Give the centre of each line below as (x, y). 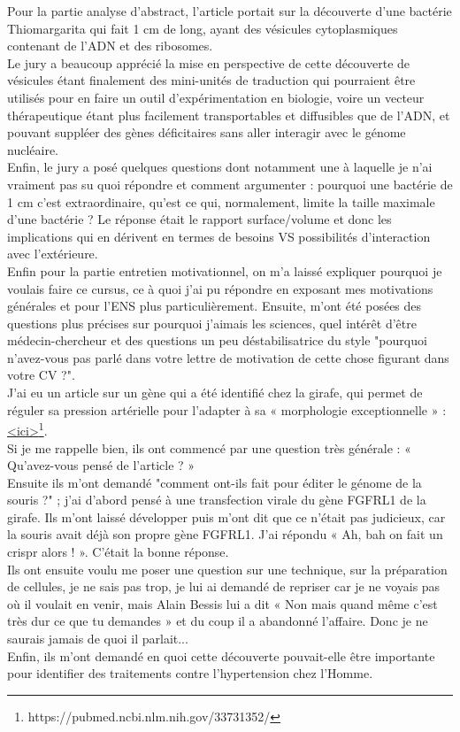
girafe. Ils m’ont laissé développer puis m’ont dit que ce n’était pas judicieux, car (226, 516)
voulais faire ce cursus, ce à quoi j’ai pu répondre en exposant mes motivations (220, 288)
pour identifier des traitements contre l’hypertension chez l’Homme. (190, 673)
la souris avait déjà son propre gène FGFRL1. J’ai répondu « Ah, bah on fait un (225, 534)
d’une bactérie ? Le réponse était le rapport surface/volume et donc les (199, 219)
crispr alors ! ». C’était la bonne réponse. (118, 552)
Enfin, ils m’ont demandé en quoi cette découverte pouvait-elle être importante (221, 655)
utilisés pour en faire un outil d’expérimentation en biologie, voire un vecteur (216, 97)
